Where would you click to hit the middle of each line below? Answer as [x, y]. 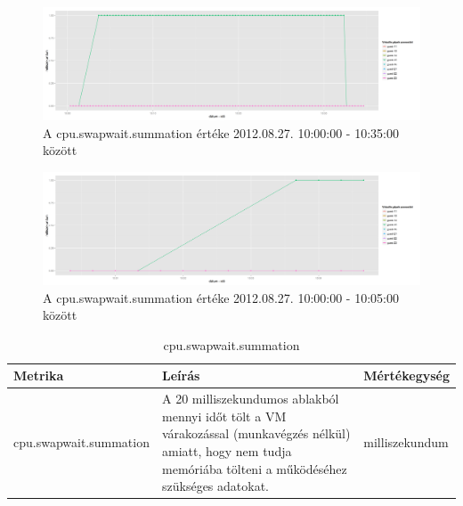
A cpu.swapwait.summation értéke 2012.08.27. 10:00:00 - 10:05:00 [221, 297]
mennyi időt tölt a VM [224, 416]
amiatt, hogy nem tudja [227, 451]
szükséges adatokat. [215, 486]
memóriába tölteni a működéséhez [255, 468]
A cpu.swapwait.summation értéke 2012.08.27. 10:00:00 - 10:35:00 [221, 132]
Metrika [39, 375]
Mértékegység [406, 375]
